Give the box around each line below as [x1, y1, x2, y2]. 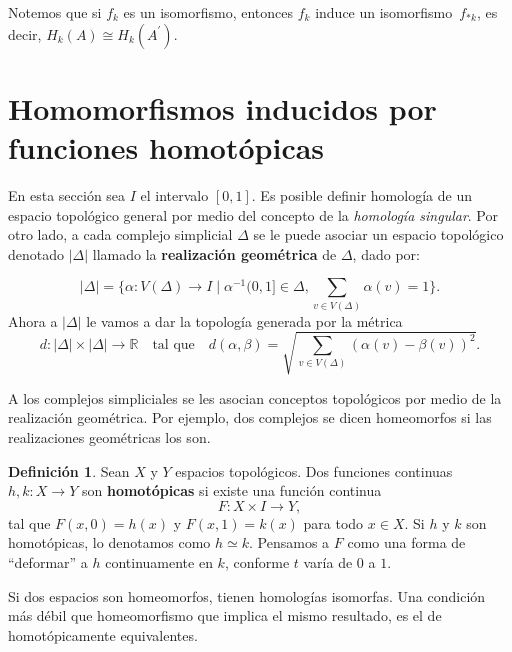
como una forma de [347, 532, 466, 553]
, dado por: [352, 243, 420, 264]
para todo [303, 512, 364, 533]
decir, [8, 23, 42, 44]
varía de [303, 551, 353, 572]
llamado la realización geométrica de [92, 243, 337, 264]
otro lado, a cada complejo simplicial [8, 224, 233, 245]
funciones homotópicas [8, 126, 325, 167]
